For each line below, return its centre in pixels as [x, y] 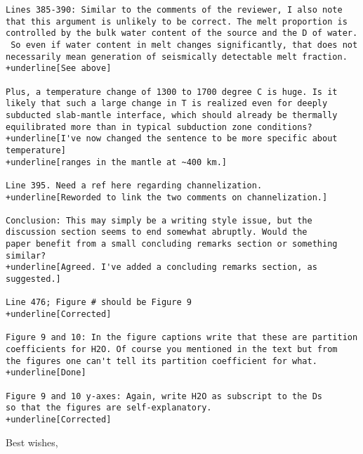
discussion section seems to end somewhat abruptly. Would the [157, 232]
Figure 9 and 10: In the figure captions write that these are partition [182, 338]
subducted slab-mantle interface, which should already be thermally [172, 115]
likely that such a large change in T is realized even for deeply [167, 104]
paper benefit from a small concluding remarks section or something [172, 244]
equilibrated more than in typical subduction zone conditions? [159, 127]
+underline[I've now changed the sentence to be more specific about [172, 139]
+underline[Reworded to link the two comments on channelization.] [167, 197]
